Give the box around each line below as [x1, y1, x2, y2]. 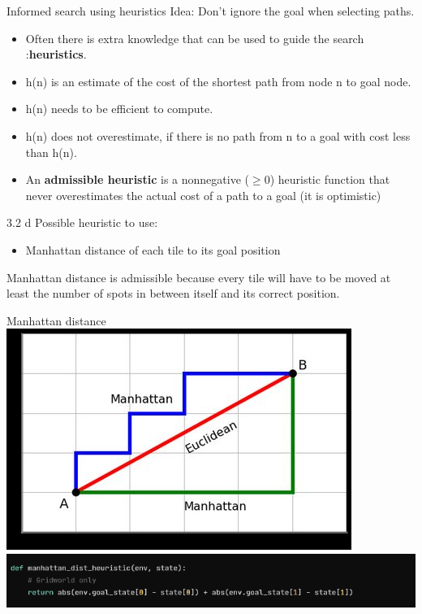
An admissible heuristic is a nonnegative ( [25, 171, 249, 188]
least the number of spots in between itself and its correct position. [6, 285, 340, 302]
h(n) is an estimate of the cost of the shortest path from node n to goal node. [25, 72, 411, 89]
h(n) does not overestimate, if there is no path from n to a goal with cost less [25, 127, 411, 144]
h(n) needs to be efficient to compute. [25, 100, 213, 117]
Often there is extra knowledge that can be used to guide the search [25, 29, 364, 46]
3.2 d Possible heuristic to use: [6, 214, 158, 231]
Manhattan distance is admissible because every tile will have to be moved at [6, 268, 391, 285]
